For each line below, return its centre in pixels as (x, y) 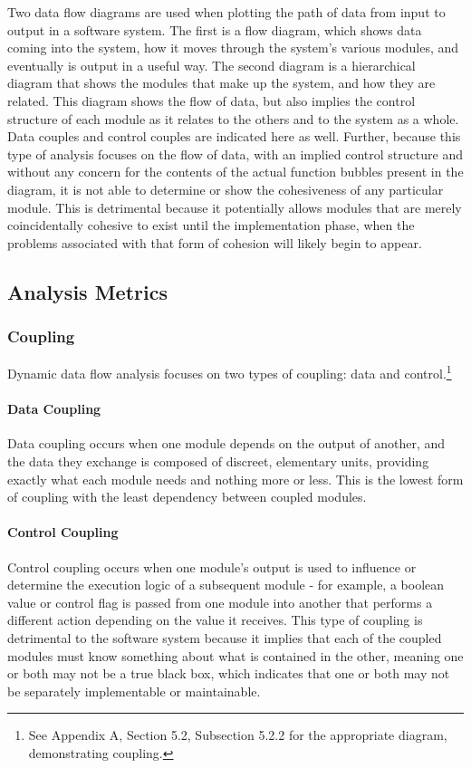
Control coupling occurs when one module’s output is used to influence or (212, 566)
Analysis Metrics (87, 291)
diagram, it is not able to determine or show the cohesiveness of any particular (226, 189)
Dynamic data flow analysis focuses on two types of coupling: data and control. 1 (230, 372)
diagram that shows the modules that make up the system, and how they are (221, 83)
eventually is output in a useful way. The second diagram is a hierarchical (211, 65)
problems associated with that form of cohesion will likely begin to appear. (215, 242)
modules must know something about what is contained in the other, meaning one (235, 655)
